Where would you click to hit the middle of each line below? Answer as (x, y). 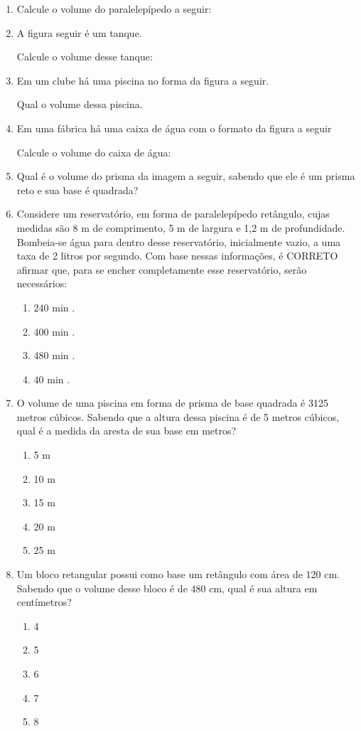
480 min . (54, 355)
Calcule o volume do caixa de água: (94, 152)
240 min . (54, 307)
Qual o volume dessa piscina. (80, 104)
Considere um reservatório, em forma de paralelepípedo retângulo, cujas (173, 214)
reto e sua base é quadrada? (77, 190)
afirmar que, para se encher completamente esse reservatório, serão (162, 269)
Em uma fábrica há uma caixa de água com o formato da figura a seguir (174, 128)
